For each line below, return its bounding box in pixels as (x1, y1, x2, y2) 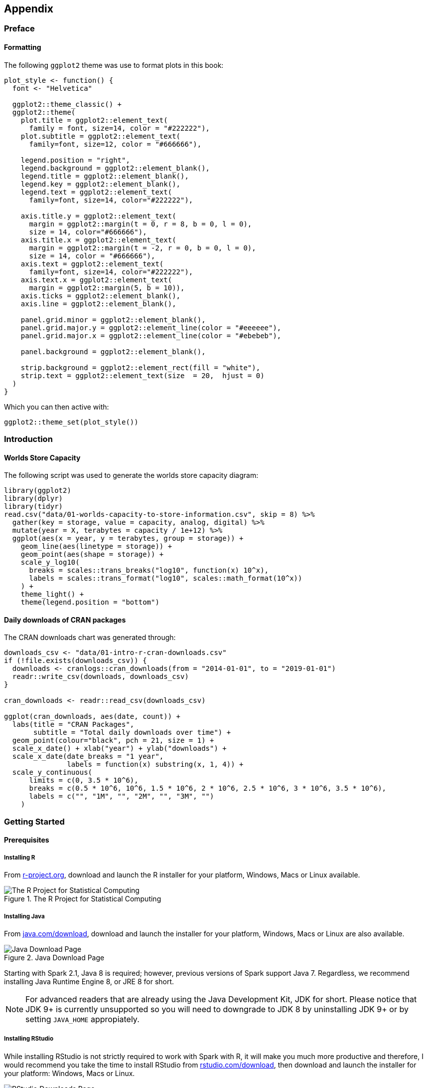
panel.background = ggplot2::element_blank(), (20, 347, 206, 356)
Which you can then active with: (4, 402, 109, 411)
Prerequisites (4, 836, 49, 845)
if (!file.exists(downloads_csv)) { (4, 656, 147, 665)
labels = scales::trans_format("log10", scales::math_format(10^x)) (29, 574, 302, 583)
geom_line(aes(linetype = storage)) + (20, 542, 172, 551)
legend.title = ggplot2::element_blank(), (20, 172, 189, 180)
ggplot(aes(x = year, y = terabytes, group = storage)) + (12, 534, 244, 543)
